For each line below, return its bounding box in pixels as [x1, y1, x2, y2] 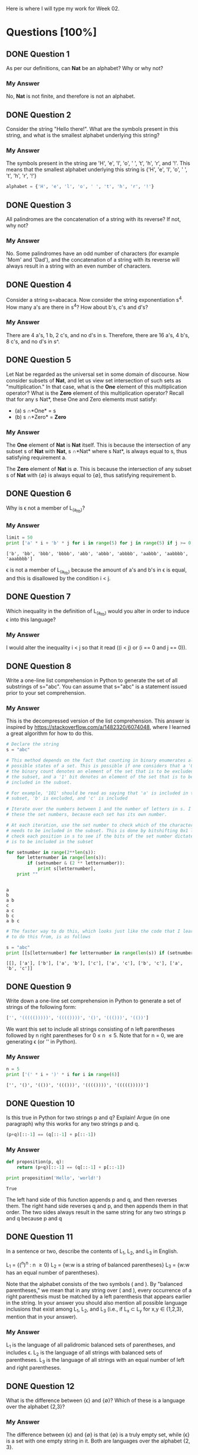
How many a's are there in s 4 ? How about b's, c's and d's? [6, 302, 148, 311]
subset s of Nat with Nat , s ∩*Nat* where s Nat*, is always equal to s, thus [6, 447, 187, 454]
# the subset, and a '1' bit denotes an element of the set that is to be [6, 774, 194, 780]
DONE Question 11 [6, 1232, 74, 1242]
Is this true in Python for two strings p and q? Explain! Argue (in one [6, 1114, 170, 1121]
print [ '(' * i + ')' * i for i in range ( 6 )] [6, 1072, 120, 1078]
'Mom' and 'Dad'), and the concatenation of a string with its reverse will [6, 256, 180, 263]
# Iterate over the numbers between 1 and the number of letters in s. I [6, 806, 192, 812]
